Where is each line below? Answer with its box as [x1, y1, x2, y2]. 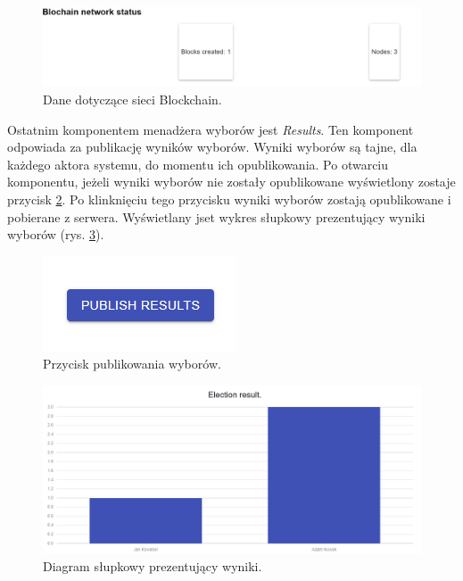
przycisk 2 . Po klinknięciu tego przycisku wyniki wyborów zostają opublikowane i [7, 190, 451, 208]
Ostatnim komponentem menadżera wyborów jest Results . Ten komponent [7, 120, 414, 138]
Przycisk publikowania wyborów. [43, 354, 221, 373]
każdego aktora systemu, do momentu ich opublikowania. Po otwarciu [7, 154, 389, 173]
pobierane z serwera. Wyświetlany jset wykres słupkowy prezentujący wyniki [7, 207, 426, 226]
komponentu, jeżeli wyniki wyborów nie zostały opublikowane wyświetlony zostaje [7, 172, 456, 191]
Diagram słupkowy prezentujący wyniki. [43, 556, 262, 575]
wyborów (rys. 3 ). [7, 225, 104, 244]
